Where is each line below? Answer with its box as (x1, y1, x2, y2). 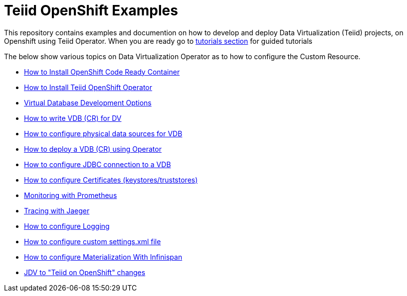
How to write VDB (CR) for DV (24, 113, 122, 122)
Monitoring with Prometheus (24, 191, 117, 199)
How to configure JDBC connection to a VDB (24, 160, 171, 169)
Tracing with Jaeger (24, 206, 90, 215)
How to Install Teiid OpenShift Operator (24, 83, 153, 92)
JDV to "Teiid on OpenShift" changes (24, 268, 146, 277)
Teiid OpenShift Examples (4, 2, 178, 19)
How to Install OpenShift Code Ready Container (24, 67, 180, 76)
